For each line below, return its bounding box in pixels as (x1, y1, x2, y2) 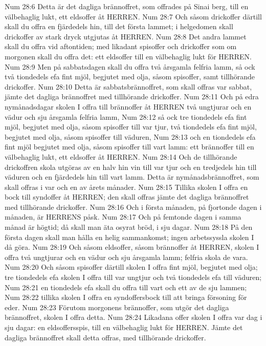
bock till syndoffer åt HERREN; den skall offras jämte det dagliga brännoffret (5, 191, 249, 202)
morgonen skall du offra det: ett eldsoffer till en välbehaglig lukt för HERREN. (5, 51, 252, 61)
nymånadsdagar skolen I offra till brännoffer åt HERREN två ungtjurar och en (5, 101, 252, 112)
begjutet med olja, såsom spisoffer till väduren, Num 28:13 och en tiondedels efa (5, 131, 256, 142)
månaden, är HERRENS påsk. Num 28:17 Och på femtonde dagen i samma (5, 211, 241, 222)
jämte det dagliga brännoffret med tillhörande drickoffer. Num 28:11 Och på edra (5, 91, 259, 102)
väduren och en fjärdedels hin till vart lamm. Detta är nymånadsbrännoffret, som (5, 171, 259, 182)
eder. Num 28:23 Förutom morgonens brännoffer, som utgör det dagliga (5, 301, 229, 312)
